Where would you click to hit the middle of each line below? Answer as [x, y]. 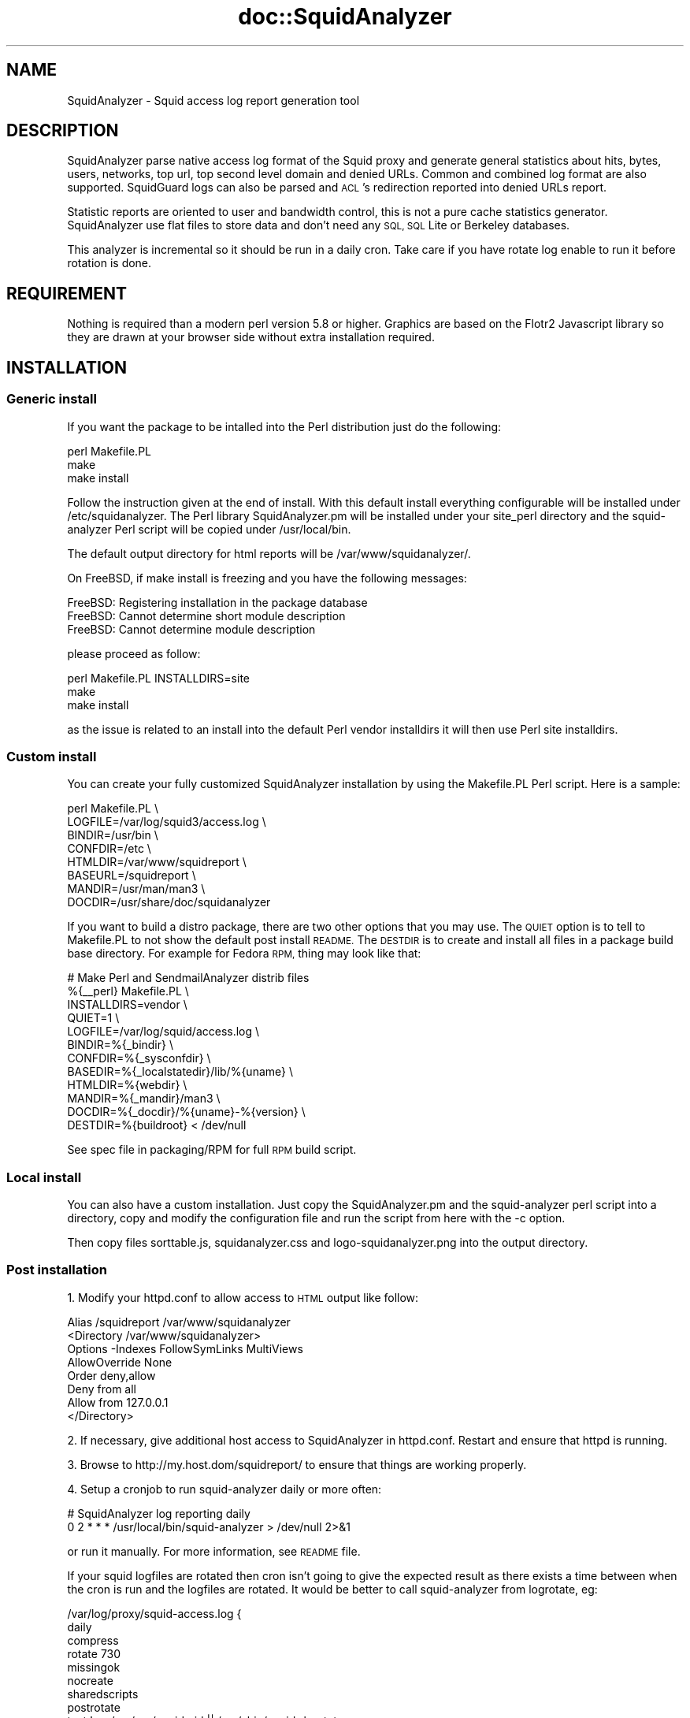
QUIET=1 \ [93, 1018]
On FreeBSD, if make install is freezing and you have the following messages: [267, 578]
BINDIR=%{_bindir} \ [120, 1045]
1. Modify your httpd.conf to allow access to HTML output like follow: [243, 1297]
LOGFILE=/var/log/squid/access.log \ [163, 1032]
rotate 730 [94, 1653]
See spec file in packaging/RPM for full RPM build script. [212, 1150]
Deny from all [102, 1389]
